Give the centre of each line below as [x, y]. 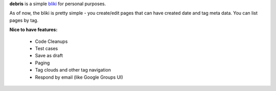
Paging [42, 63]
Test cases [47, 48]
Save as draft [49, 56]
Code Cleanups [51, 41]
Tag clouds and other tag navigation [73, 70]
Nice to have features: [33, 30]
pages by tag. [24, 20]
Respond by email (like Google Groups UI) [79, 77]
